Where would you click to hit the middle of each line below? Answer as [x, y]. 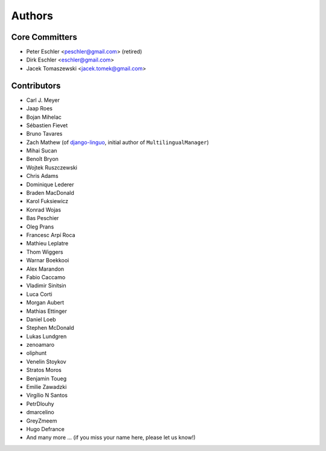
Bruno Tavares [44, 134]
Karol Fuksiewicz [47, 201]
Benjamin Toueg [46, 378]
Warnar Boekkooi [48, 260]
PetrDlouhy [40, 403]
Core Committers [44, 37]
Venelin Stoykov [46, 361]
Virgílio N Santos [47, 396]
